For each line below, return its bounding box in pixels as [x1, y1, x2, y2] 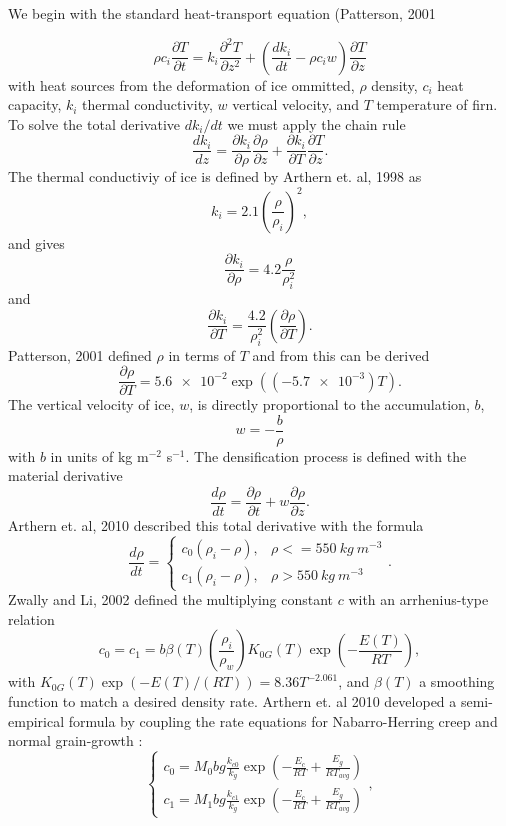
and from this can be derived [252, 344, 430, 365]
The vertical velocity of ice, [8, 394, 175, 415]
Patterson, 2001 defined [8, 344, 152, 365]
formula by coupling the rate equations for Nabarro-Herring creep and [68, 710, 498, 731]
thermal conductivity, [82, 94, 213, 115]
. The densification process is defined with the [185, 445, 467, 466]
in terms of [168, 344, 236, 365]
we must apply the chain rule [227, 113, 406, 134]
